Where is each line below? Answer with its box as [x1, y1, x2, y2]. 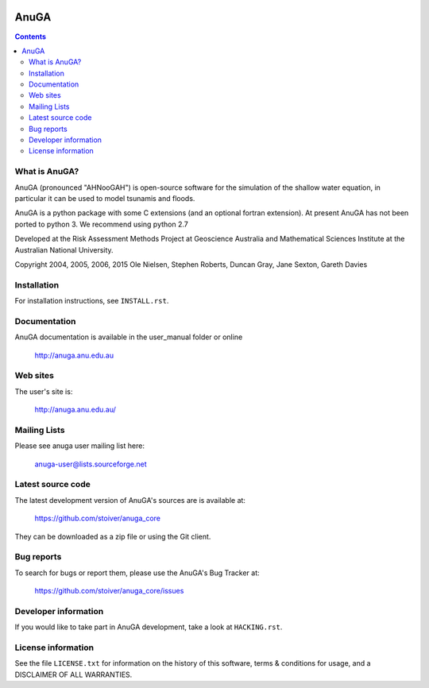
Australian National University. [14, 245, 114, 254]
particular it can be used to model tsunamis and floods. [14, 193, 195, 203]
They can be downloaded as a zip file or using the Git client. [14, 531, 211, 541]
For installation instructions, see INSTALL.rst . [14, 296, 169, 306]
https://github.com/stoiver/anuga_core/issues [34, 586, 184, 596]
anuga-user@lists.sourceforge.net [34, 459, 147, 469]
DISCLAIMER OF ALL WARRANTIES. [14, 670, 133, 679]
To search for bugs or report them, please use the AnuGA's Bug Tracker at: [14, 568, 260, 578]
